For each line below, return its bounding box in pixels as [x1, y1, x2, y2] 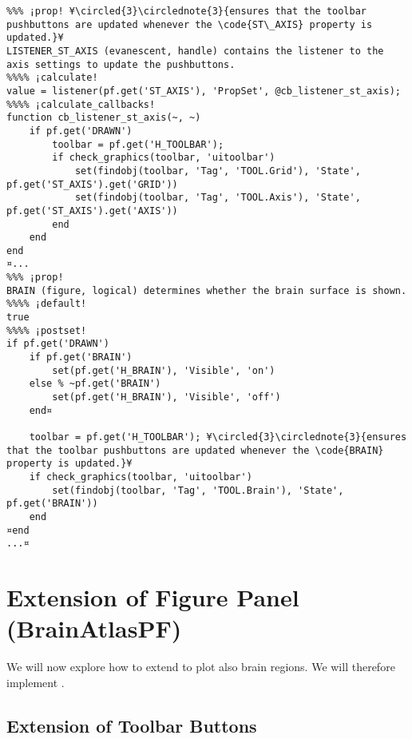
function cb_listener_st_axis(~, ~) [6, 112, 201, 124]
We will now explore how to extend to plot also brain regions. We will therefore [6, 658, 395, 675]
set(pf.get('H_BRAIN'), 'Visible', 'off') [52, 391, 281, 403]
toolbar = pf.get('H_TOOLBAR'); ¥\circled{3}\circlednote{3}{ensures [29, 431, 407, 443]
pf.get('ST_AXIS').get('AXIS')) [6, 205, 178, 217]
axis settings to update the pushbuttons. [6, 58, 236, 70]
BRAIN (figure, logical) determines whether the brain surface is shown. [6, 284, 407, 296]
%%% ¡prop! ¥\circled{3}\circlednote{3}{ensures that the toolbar [6, 6, 367, 17]
